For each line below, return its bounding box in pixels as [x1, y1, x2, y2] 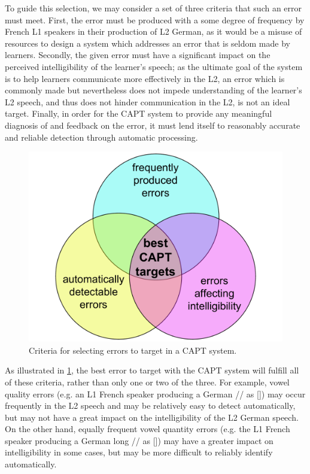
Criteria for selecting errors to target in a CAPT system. [29, 344, 237, 356]
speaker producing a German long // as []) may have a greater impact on [5, 434, 273, 446]
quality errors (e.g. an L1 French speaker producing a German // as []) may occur [5, 387, 306, 400]
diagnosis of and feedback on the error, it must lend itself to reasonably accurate [5, 118, 300, 131]
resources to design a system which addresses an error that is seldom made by [5, 37, 290, 49]
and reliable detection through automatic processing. [5, 130, 198, 143]
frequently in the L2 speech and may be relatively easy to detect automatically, [5, 399, 296, 412]
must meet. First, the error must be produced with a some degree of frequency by [5, 13, 305, 26]
